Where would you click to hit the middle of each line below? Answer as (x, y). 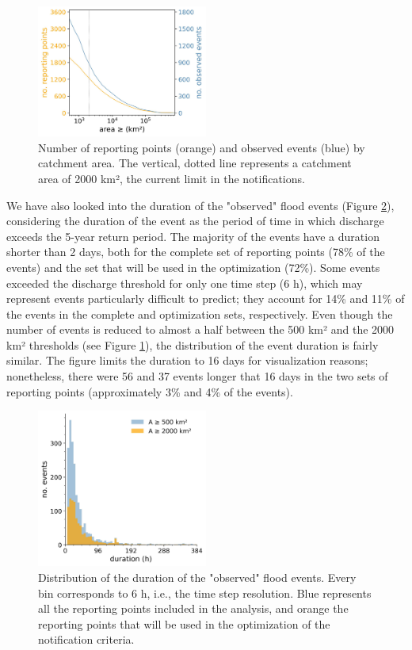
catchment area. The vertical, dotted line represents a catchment (195, 163)
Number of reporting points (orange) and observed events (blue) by (202, 147)
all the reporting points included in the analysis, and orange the (193, 608)
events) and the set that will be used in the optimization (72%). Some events (193, 267)
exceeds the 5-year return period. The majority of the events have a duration (193, 236)
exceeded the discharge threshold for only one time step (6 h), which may (185, 283)
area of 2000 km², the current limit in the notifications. (172, 178)
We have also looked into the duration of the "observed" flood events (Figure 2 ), (200, 205)
